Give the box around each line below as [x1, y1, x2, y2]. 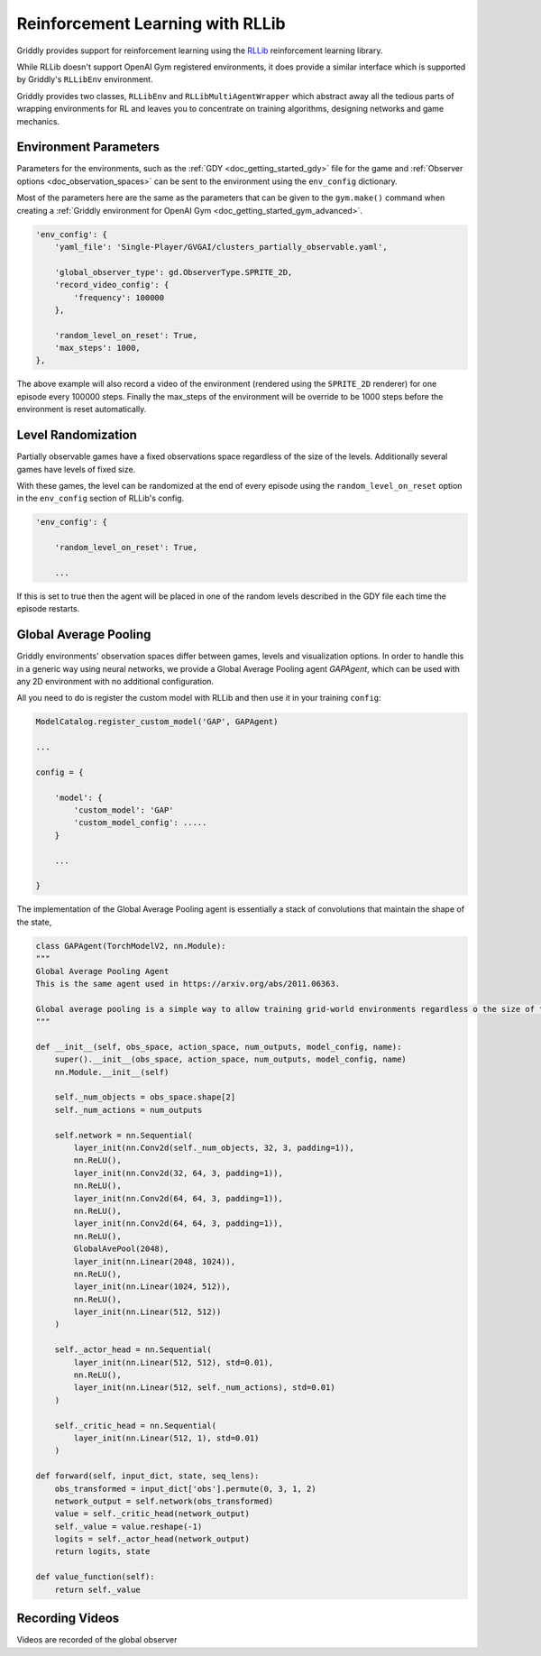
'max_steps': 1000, [54, 343, 142, 354]
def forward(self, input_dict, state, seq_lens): [35, 1471, 260, 1481]
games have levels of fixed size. [16, 464, 136, 474]
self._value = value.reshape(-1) [54, 1521, 203, 1532]
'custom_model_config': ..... [73, 817, 207, 828]
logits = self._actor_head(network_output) [54, 1534, 250, 1544]
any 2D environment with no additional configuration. [16, 676, 215, 686]
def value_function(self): [35, 1572, 155, 1582]
